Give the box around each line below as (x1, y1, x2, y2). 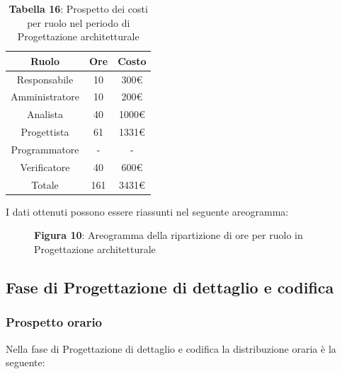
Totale (31, 177, 59, 192)
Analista (26, 107, 64, 122)
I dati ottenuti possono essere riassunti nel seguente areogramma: (6, 204, 289, 218)
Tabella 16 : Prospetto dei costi (8, 1, 148, 16)
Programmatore (11, 142, 79, 156)
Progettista (21, 124, 69, 139)
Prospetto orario (6, 313, 103, 331)
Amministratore (11, 89, 79, 104)
